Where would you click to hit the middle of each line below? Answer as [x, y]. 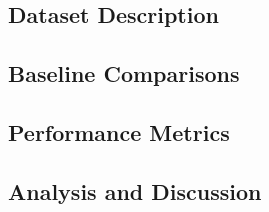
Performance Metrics [119, 131]
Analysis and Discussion [135, 190]
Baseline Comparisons [124, 73]
